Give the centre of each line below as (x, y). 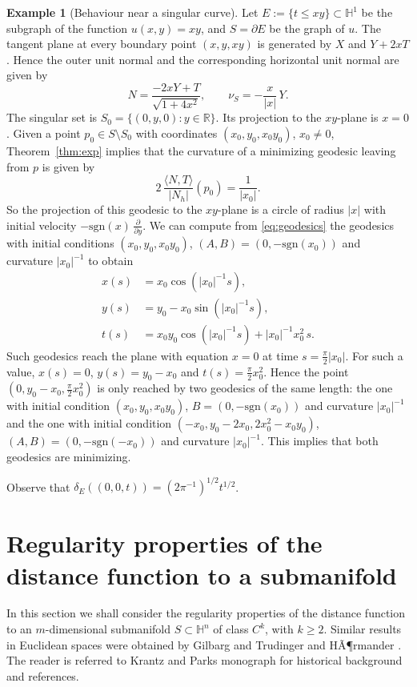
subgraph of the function (67, 28)
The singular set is (52, 117)
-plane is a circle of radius (281, 209)
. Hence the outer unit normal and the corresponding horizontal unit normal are (203, 59)
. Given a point (44, 133)
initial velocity (42, 225)
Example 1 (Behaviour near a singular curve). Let (132, 12)
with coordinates (176, 133)
